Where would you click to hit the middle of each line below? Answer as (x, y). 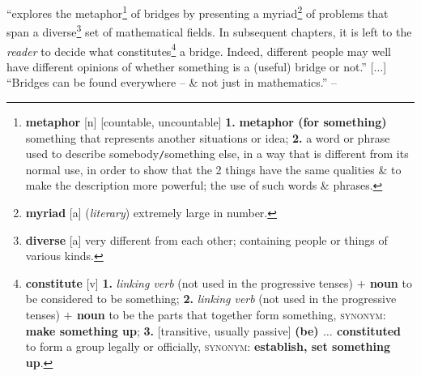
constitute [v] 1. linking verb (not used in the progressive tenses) (189, 282)
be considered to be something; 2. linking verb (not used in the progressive (211, 299)
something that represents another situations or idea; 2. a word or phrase (208, 137)
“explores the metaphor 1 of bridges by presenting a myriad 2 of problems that (198, 12)
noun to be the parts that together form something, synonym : (231, 314)
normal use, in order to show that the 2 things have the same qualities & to (213, 169)
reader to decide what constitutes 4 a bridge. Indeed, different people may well (199, 49)
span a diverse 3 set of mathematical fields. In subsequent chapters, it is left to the (209, 30)
